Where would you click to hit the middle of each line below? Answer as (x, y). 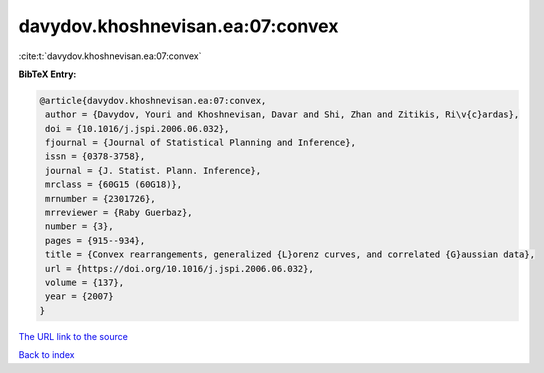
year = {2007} (79, 296)
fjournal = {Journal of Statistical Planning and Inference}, (201, 143)
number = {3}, (79, 226)
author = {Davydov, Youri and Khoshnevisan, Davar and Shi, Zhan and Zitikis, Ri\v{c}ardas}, (282, 114)
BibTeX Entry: (47, 74)
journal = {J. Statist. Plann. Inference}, (153, 170)
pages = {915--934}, (95, 240)
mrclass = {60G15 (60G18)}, (114, 184)
